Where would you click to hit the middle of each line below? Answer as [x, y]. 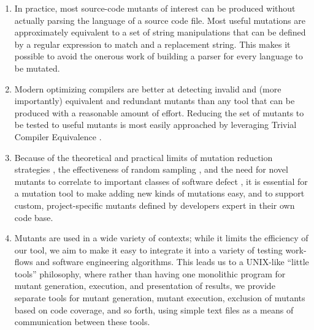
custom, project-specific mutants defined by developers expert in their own [155, 205]
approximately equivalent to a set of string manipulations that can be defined [160, 32]
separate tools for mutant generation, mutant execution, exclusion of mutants [160, 298]
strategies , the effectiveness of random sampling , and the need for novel [151, 169]
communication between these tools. [82, 322]
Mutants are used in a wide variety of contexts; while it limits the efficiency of [161, 238]
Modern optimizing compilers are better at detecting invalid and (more [148, 88]
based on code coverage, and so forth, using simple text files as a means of [154, 309]
